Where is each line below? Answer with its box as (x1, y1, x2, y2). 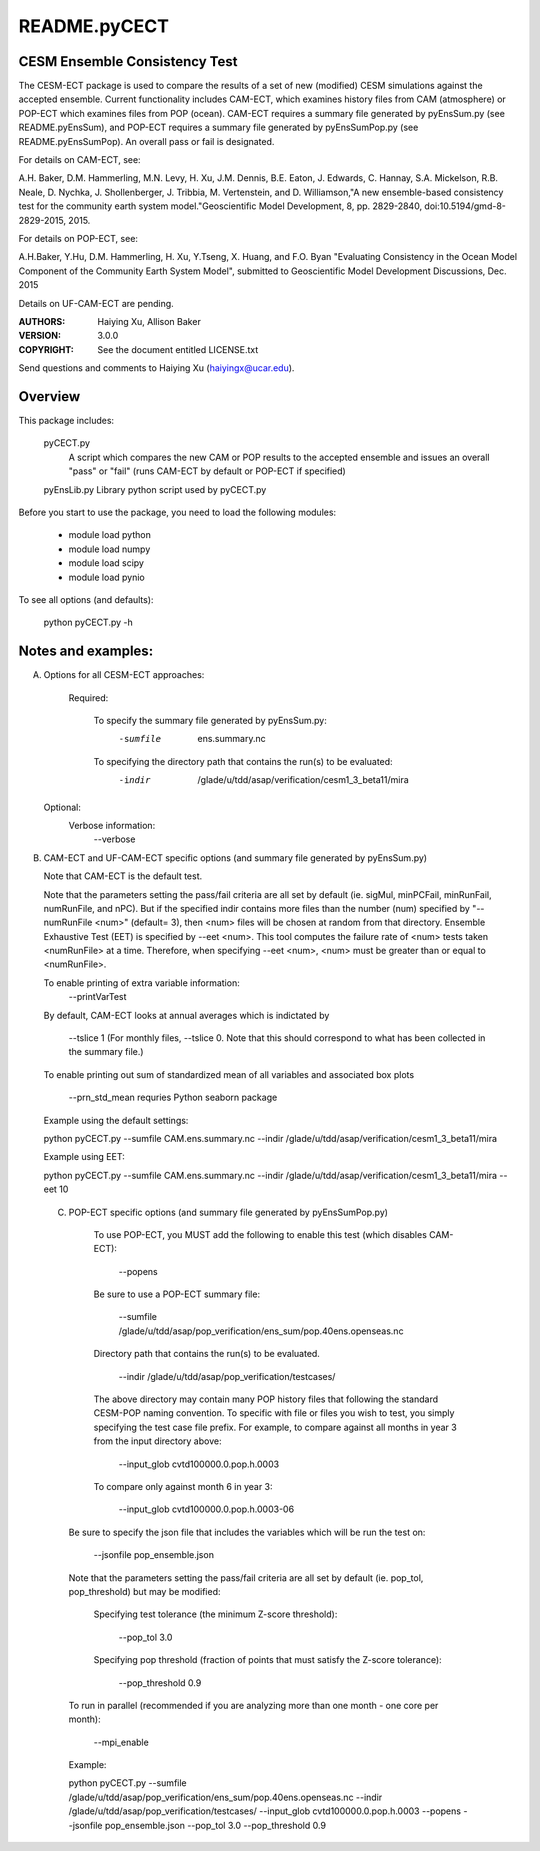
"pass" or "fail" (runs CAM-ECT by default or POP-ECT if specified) (68, 465, 347, 477)
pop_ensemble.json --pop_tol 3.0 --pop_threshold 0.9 (104, 1819, 327, 1831)
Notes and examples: (18, 643, 154, 660)
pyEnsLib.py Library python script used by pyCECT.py (43, 483, 267, 495)
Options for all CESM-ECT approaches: (43, 669, 205, 681)
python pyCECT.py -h (43, 616, 134, 629)
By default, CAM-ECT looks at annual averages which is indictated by (43, 1009, 330, 1021)
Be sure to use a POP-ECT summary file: (93, 1288, 260, 1300)
